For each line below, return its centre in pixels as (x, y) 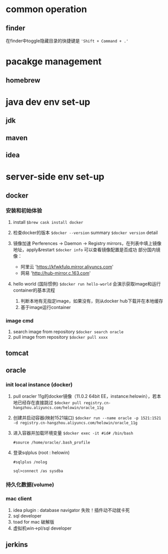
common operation (46, 9)
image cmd (20, 321)
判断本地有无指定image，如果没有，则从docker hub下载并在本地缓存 (92, 301)
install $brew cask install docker (48, 222)
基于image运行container (46, 307)
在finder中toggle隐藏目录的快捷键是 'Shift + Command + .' (67, 41)
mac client (19, 499)
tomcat (17, 353)
